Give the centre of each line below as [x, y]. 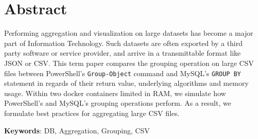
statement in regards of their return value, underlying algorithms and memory [126, 83]
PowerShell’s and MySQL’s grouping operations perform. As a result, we [118, 103]
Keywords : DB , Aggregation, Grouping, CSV [77, 130]
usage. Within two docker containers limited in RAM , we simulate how [115, 93]
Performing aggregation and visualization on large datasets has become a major [129, 33]
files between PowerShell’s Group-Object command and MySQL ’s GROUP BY [123, 73]
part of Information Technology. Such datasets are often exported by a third [123, 43]
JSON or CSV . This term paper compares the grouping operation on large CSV [129, 63]
